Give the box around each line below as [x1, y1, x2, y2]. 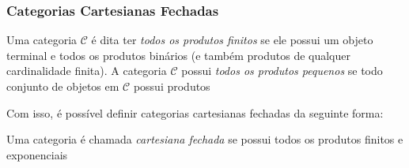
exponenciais [6, 146, 68, 162]
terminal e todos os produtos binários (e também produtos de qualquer [6, 47, 350, 63]
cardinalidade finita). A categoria [6, 62, 167, 79]
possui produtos [133, 78, 210, 94]
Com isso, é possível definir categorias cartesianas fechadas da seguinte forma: [6, 104, 384, 121]
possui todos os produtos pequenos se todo [181, 62, 383, 79]
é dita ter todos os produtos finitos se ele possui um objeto [91, 32, 373, 48]
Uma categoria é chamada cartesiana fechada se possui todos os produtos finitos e [6, 131, 403, 147]
